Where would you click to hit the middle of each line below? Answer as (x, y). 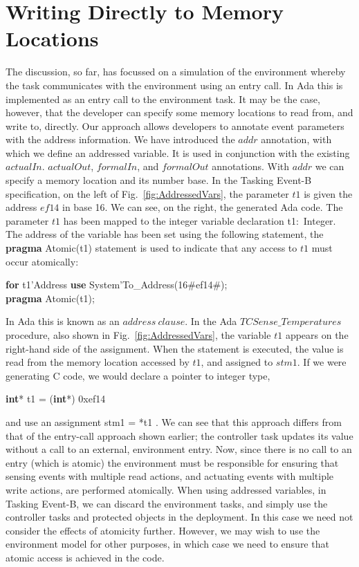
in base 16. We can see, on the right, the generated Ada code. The (203, 207)
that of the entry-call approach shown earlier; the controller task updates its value (179, 435)
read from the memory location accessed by (98, 362)
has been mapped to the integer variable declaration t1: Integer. (200, 220)
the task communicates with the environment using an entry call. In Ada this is (174, 85)
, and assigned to (237, 362)
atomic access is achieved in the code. (85, 557)
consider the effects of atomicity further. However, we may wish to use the (163, 530)
